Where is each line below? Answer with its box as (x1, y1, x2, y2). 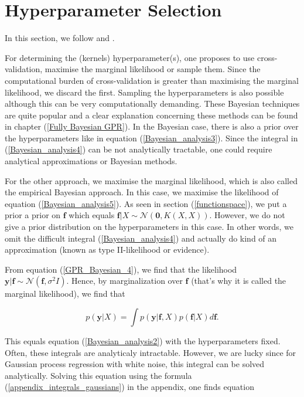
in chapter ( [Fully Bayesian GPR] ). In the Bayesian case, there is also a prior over (5, 120, 299, 133)
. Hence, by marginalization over (66, 274, 183, 287)
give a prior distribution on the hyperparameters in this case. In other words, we (5, 220, 294, 233)
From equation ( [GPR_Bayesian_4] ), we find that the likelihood (5, 263, 237, 275)
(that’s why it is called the (191, 274, 286, 287)
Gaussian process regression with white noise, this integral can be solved (5, 358, 265, 370)
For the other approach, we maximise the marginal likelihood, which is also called (5, 174, 298, 186)
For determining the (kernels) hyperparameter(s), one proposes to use (5, 51, 255, 63)
